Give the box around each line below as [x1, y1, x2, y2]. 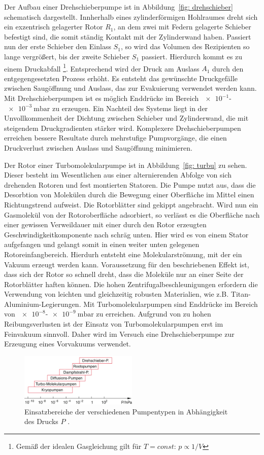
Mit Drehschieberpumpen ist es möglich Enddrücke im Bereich [4, 93, 199, 103]
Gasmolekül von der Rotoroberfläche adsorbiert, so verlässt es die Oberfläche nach [4, 209, 260, 220]
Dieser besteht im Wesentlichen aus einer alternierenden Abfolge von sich [4, 169, 232, 180]
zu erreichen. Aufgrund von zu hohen [96, 308, 211, 319]
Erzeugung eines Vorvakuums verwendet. [4, 338, 131, 349]
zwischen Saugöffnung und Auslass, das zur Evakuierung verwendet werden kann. [4, 83, 257, 93]
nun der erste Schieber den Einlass [4, 41, 111, 52]
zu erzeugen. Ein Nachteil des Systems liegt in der [52, 102, 208, 113]
